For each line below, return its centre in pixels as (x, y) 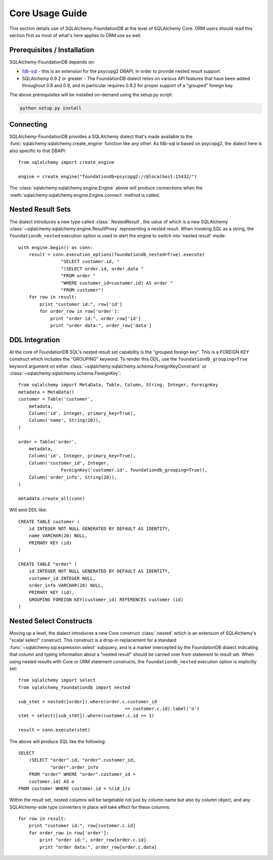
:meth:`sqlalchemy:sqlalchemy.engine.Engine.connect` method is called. (85, 195)
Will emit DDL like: (28, 510)
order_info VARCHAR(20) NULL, (66, 585)
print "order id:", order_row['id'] (96, 318)
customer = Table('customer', (56, 399)
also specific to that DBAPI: (38, 151)
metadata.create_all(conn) (52, 498)
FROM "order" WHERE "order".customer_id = (82, 774)
